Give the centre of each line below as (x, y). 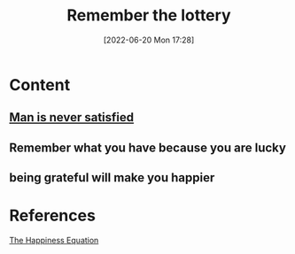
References (52, 216)
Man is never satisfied (72, 117)
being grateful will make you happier (112, 178)
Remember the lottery (148, 15)
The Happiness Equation (54, 241)
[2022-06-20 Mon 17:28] (149, 40)
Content (40, 85)
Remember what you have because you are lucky (147, 147)
